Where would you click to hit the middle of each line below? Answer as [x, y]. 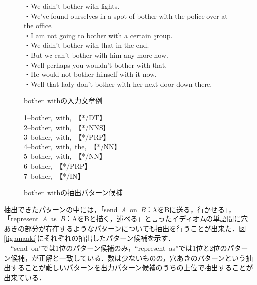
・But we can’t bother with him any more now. [96, 54]
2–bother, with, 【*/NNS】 [67, 127]
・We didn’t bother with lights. [72, 6]
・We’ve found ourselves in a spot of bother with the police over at [126, 16]
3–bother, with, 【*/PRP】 [67, 137]
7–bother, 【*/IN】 [54, 176]
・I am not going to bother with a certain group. [98, 35]
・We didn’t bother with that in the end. [86, 45]
